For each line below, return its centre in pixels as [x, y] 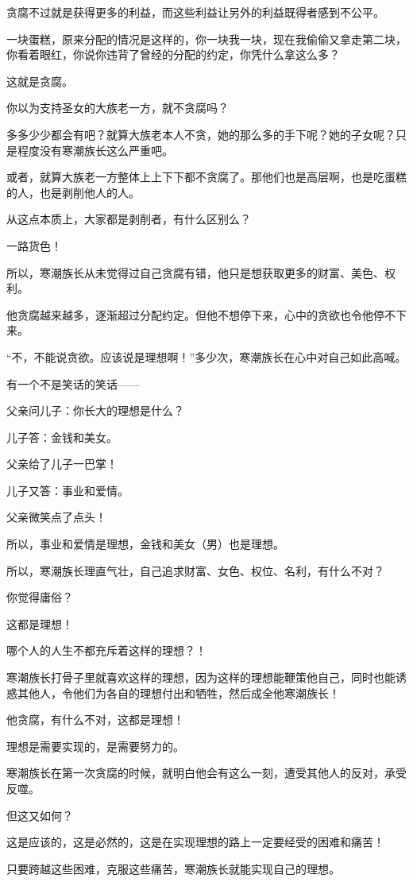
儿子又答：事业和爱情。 [68, 490]
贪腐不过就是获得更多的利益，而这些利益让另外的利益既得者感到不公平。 [195, 12]
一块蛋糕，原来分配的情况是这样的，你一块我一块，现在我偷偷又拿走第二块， [206, 39]
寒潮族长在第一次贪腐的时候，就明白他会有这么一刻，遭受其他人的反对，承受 [206, 773]
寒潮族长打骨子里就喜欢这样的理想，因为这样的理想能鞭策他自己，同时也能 [201, 677]
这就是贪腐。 [40, 81]
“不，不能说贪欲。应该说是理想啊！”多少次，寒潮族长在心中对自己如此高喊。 [206, 356]
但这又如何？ [40, 815]
